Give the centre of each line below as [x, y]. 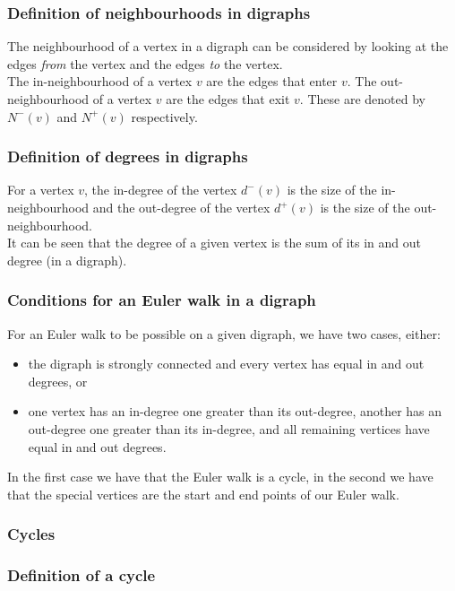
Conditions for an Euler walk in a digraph [162, 300]
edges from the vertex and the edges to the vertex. [145, 63]
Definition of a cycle [82, 575]
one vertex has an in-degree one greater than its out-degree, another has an [235, 411]
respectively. [164, 116]
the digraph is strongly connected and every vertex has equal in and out [226, 364]
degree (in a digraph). [67, 260]
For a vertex [41, 190]
